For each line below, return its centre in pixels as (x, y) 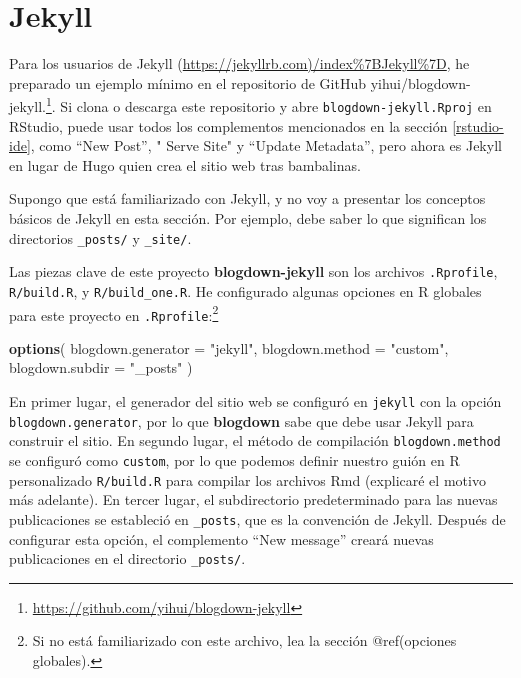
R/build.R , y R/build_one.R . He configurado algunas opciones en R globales (245, 290)
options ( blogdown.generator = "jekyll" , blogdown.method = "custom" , (229, 347)
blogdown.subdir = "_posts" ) (101, 367)
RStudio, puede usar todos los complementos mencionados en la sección (228, 125)
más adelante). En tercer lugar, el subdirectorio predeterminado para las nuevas (253, 499)
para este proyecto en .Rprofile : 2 (114, 313)
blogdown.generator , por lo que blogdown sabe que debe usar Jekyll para (241, 420)
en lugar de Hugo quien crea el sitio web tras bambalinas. (185, 164)
